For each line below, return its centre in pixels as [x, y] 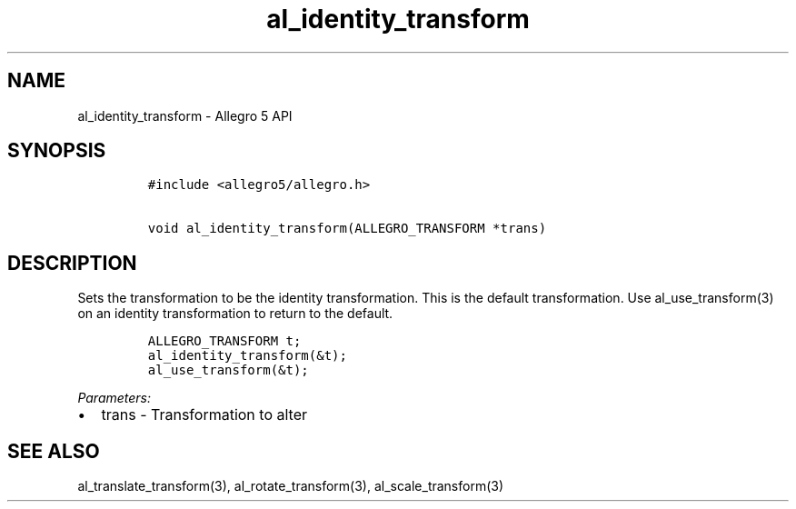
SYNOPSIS [57, 151]
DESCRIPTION [72, 263]
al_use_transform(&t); [228, 370]
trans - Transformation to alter [204, 415]
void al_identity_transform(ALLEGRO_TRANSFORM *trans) [347, 229]
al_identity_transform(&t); [247, 356]
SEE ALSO [54, 451]
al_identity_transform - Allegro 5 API [185, 115]
